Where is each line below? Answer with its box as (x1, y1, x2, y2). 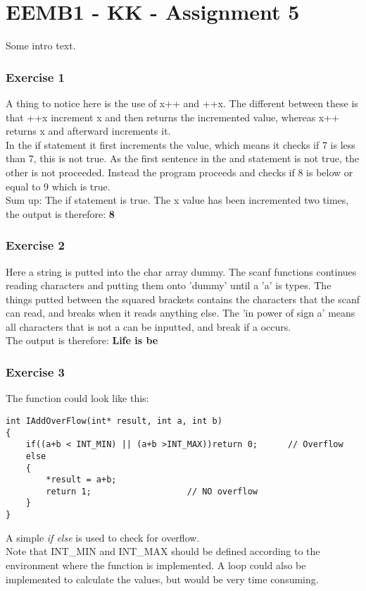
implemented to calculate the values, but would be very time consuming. (6, 571, 319, 586)
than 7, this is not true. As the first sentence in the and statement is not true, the (6, 151, 359, 166)
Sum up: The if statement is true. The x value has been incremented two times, (6, 193, 349, 207)
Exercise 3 (6, 362, 65, 380)
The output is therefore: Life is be (6, 333, 158, 348)
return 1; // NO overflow (46, 486, 258, 496)
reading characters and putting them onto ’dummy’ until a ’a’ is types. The (6, 278, 332, 293)
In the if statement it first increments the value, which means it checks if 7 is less (6, 137, 355, 152)
